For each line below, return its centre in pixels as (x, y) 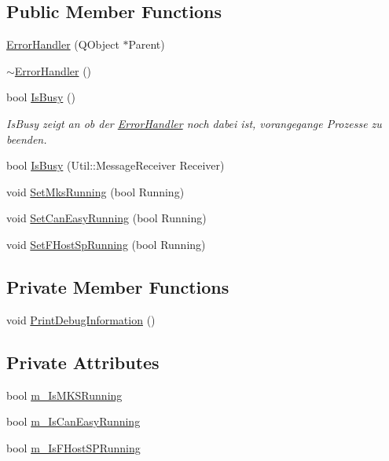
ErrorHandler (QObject (63, 44)
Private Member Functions (118, 286)
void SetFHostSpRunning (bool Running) (106, 244)
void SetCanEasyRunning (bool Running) (106, 218)
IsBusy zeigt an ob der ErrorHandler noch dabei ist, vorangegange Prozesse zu (194, 123)
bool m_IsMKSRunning (64, 395)
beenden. (27, 139)
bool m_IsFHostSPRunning (73, 447)
